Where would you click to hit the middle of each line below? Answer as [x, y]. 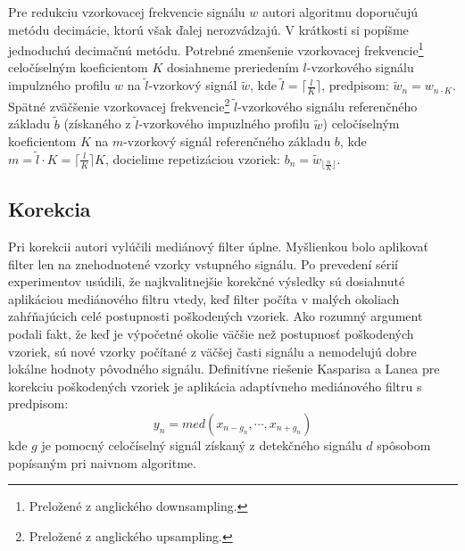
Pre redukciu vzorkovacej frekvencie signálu [127, 12]
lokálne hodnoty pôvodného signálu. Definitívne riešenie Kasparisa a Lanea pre [224, 369]
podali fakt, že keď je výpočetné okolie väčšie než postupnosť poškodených [211, 333]
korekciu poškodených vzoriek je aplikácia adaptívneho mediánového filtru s [215, 386]
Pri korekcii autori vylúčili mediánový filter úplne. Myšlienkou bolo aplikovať [219, 246]
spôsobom [404, 444]
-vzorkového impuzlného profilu [224, 123]
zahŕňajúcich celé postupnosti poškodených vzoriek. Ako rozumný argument [216, 316]
